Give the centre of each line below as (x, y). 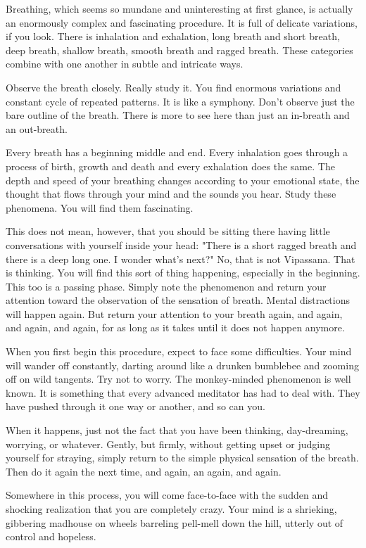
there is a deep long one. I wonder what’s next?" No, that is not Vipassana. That (181, 259)
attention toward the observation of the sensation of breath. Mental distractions (178, 300)
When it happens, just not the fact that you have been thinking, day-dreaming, (177, 430)
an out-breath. (37, 128)
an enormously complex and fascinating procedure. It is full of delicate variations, (182, 22)
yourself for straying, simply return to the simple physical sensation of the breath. (182, 458)
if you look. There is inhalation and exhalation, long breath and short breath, (173, 36)
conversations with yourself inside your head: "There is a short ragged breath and (181, 244)
